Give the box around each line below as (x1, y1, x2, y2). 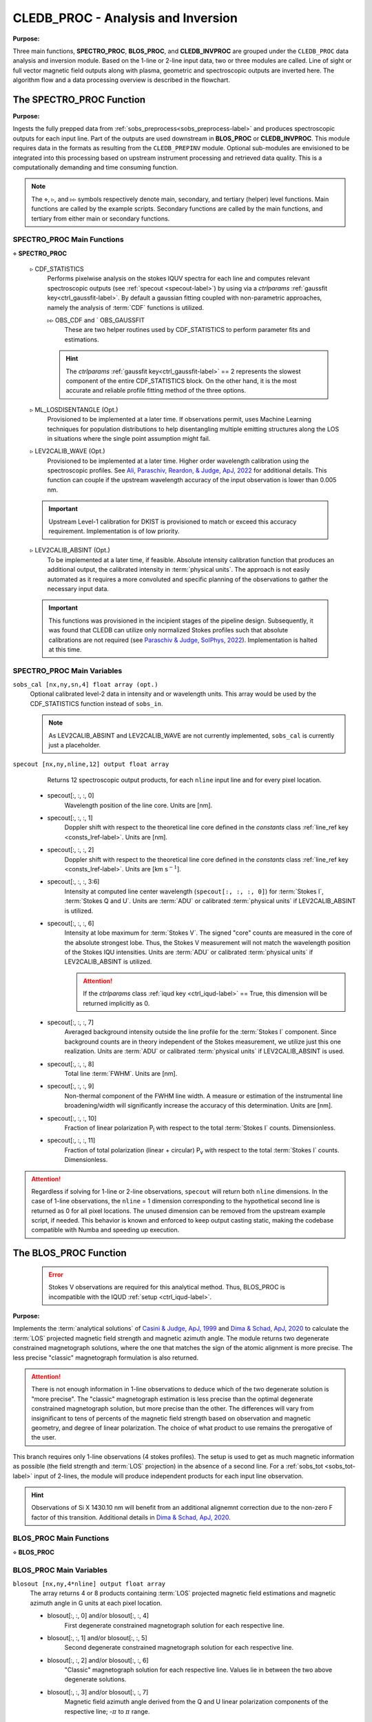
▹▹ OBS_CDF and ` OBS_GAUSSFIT (47, 316, 145, 324)
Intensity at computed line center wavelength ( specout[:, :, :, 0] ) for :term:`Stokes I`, (64, 887, 324, 895)
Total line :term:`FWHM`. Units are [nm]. (64, 1069, 178, 1077)
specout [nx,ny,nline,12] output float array (12, 760, 169, 768)
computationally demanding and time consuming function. (12, 163, 178, 172)
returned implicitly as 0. (83, 999, 150, 1007)
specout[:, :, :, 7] (47, 1018, 94, 1026)
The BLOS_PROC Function (12, 1247, 127, 1259)
